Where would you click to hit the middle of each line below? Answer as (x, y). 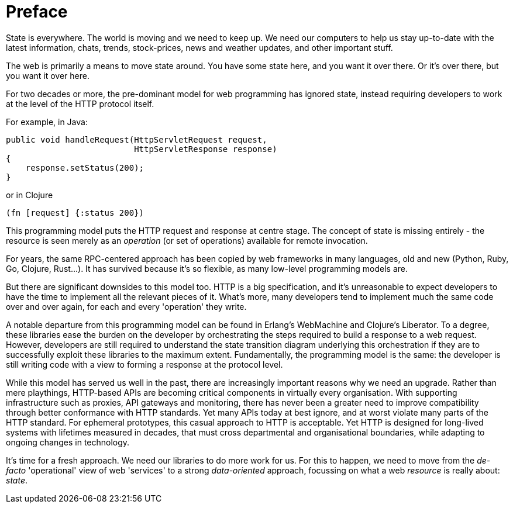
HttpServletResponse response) (206, 149)
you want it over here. (48, 75)
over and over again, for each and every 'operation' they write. (126, 306)
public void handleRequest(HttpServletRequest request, (137, 139)
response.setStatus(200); (85, 167)
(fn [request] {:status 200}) (75, 212)
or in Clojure (30, 195)
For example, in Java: (47, 122)
